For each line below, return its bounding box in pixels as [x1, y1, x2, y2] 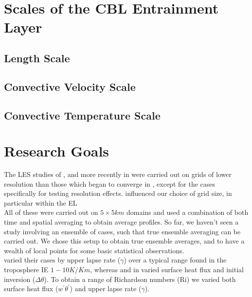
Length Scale [4, 50, 70, 65]
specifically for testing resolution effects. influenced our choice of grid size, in [4, 188, 232, 198]
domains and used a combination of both [126, 207, 249, 217]
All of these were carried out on [4, 207, 98, 217]
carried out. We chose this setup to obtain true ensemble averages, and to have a [4, 236, 245, 246]
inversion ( [4, 274, 36, 284]
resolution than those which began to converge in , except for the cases [4, 178, 216, 189]
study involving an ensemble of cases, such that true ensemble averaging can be [4, 226, 241, 236]
